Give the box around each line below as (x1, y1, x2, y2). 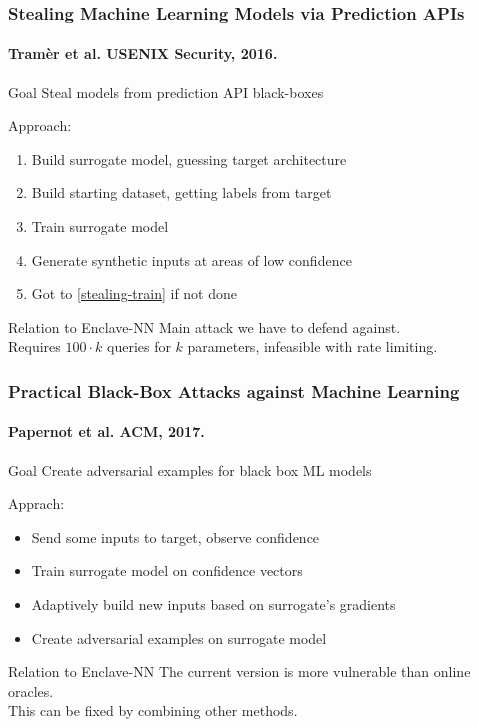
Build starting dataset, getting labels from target (31, 182, 332, 203)
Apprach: (8, 493, 65, 514)
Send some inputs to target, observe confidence (31, 526, 320, 547)
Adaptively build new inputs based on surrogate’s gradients (31, 594, 396, 614)
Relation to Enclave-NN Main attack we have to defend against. (8, 316, 401, 337)
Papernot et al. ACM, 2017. (8, 421, 205, 442)
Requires (8, 336, 61, 357)
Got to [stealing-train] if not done (31, 283, 238, 304)
